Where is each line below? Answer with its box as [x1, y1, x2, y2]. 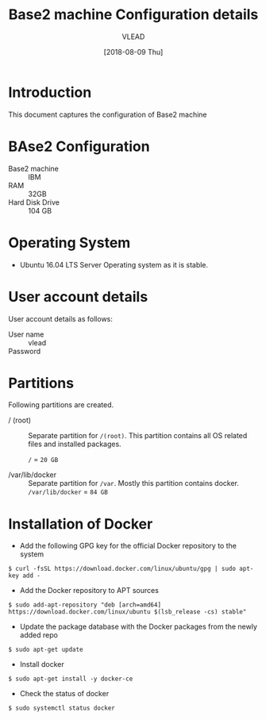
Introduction [8, 83, 92, 101]
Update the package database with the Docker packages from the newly [19, 622, 258, 632]
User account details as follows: [8, 314, 114, 323]
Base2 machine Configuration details [8, 6, 259, 24]
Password [8, 346, 41, 356]
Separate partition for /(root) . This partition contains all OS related [28, 431, 248, 441]
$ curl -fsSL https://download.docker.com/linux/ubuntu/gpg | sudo [8, 565, 237, 573]
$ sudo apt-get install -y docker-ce [8, 675, 133, 683]
